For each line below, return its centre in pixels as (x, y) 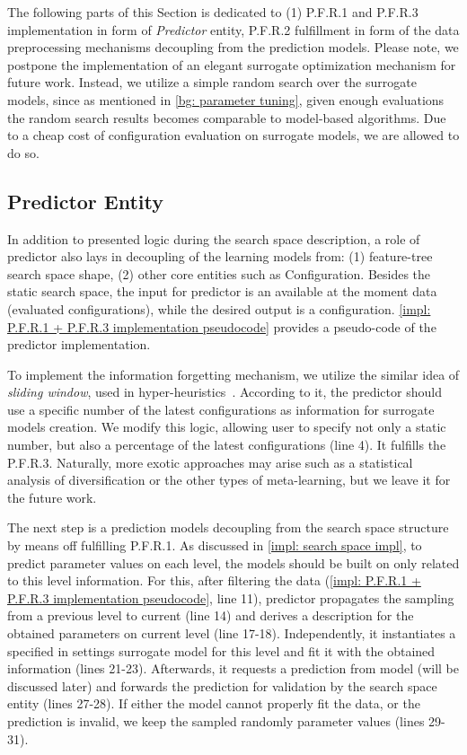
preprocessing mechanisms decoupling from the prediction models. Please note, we (233, 47)
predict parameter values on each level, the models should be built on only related (233, 562)
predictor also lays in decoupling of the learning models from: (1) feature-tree (220, 256)
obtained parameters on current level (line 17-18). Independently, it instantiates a (232, 633)
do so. (23, 152)
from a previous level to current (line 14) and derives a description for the (211, 615)
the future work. (52, 497)
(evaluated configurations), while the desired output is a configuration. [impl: (219, 308)
